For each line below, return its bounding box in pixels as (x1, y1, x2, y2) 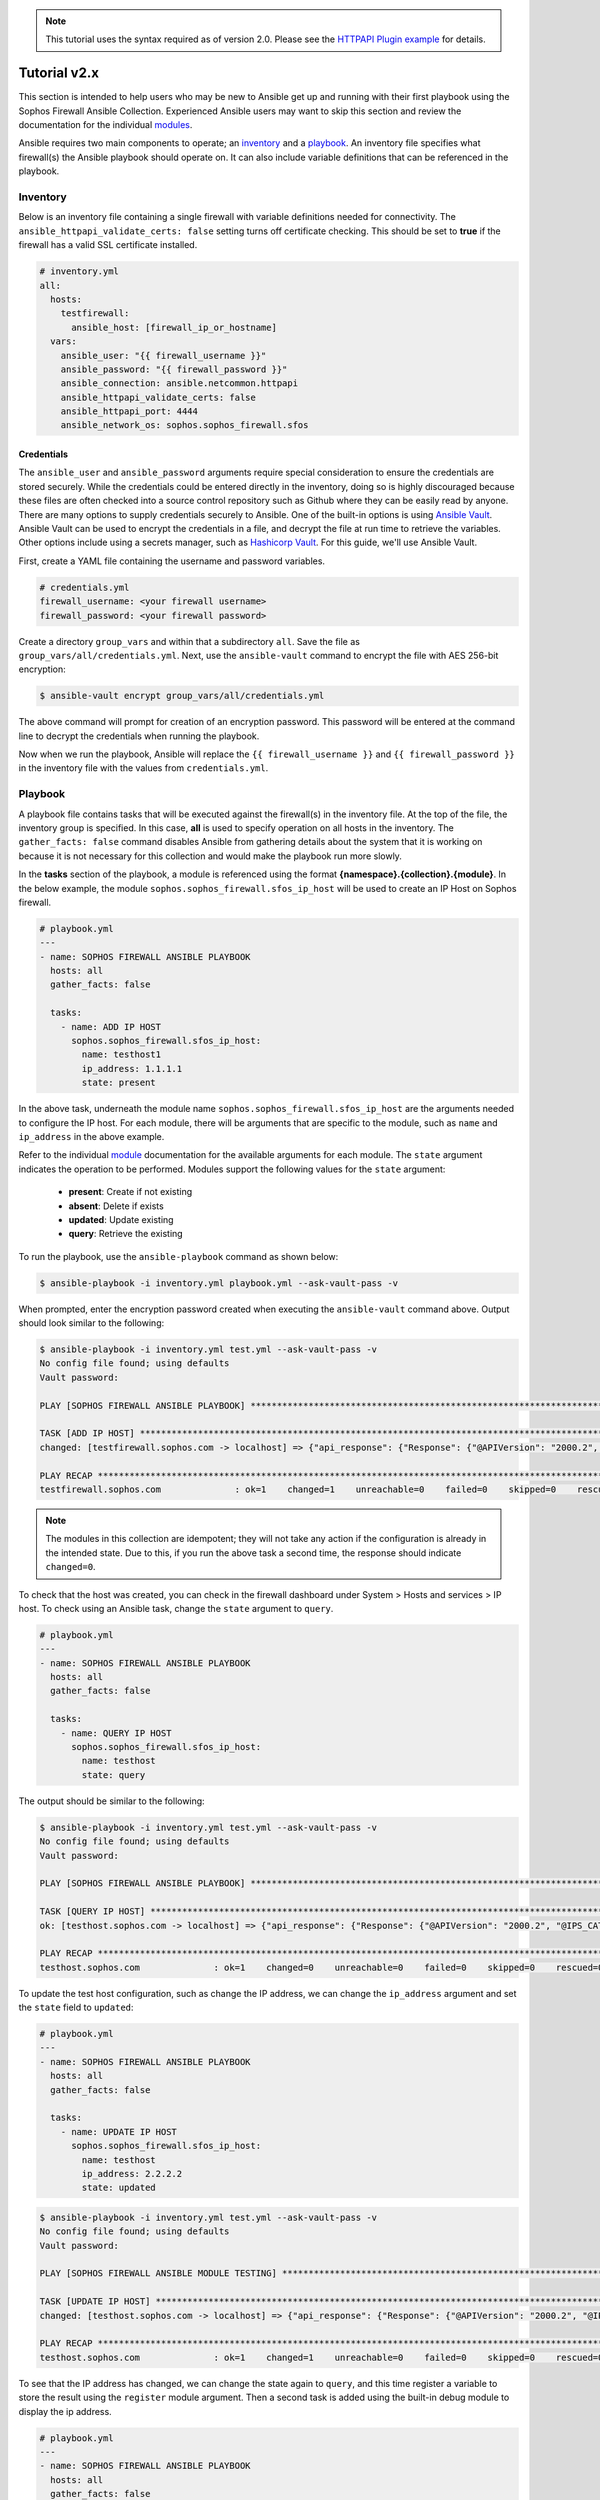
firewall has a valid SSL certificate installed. (18, 239, 198, 251)
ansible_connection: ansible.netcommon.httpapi (60, 378, 299, 389)
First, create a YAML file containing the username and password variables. (18, 555, 325, 567)
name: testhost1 (81, 1049, 162, 1060)
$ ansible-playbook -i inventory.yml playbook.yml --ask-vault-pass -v (39, 1277, 399, 1289)
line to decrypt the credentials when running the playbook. (18, 730, 260, 742)
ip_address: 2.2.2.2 (81, 2168, 183, 2179)
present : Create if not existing (68, 1186, 193, 1198)
